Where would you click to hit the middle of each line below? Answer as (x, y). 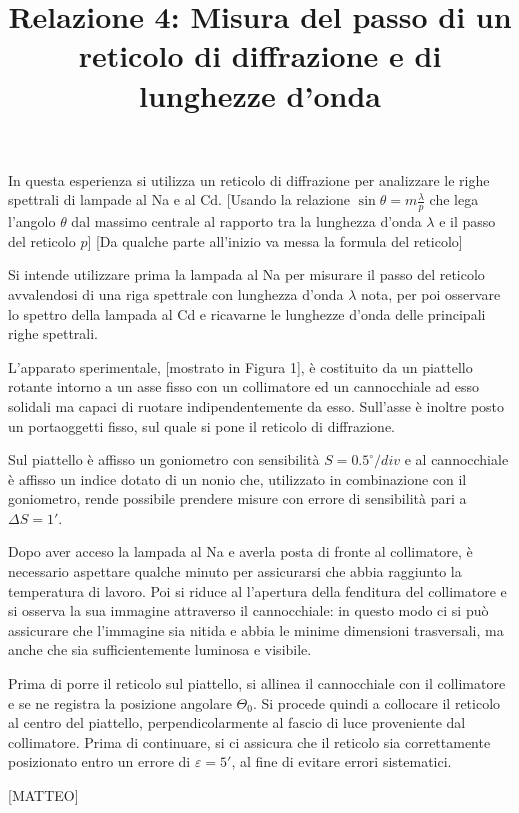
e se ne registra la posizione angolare (120, 702)
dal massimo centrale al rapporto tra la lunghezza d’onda (246, 221)
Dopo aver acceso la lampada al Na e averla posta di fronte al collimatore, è (240, 551)
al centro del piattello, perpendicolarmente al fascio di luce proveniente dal (237, 722)
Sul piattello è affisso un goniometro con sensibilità (164, 459)
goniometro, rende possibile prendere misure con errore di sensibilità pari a (237, 498)
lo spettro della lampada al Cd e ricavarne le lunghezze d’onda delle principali (247, 313)
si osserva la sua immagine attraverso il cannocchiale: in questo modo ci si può (248, 610)
